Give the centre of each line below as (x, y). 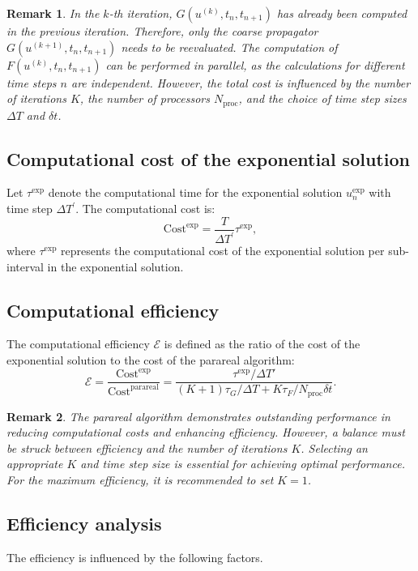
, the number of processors (145, 98)
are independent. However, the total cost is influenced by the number (241, 82)
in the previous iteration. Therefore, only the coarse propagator (162, 31)
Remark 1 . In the (53, 13)
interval (25, 266)
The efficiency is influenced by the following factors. (135, 557)
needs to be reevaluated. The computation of (229, 47)
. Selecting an (334, 447)
